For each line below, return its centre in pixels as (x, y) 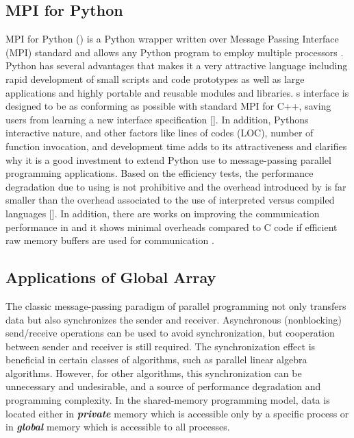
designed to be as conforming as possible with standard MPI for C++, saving (168, 106)
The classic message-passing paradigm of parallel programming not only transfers (176, 305)
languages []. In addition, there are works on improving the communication (163, 213)
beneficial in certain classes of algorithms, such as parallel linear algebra (156, 360)
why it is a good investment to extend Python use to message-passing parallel (168, 159)
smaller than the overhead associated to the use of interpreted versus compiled (170, 200)
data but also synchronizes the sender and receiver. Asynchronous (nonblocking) (174, 319)
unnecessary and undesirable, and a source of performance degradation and (163, 386)
